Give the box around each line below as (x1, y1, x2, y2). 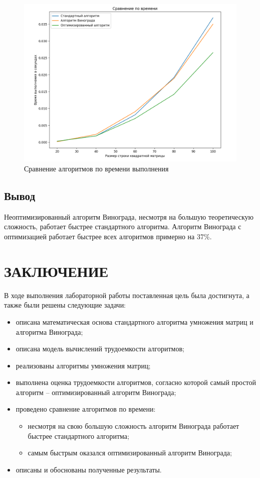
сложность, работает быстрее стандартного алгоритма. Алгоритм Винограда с (4, 221, 241, 232)
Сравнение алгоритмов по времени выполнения (24, 163, 169, 174)
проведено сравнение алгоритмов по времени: (16, 404, 156, 414)
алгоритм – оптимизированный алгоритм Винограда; (16, 387, 176, 397)
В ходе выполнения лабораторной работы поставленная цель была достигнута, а (4, 290, 249, 300)
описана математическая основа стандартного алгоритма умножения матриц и (16, 316, 253, 327)
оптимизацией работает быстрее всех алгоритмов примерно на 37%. (4, 231, 212, 242)
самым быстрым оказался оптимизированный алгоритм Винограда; (28, 447, 232, 458)
